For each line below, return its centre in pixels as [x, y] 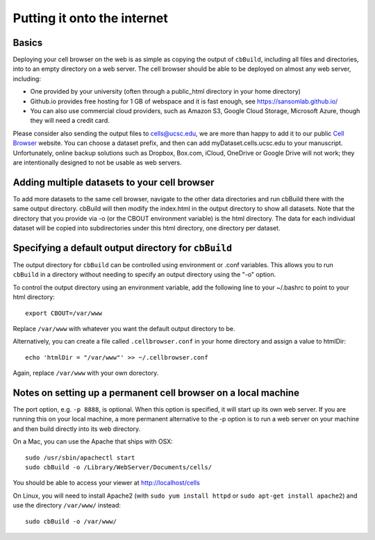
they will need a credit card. [70, 121]
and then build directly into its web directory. [77, 429]
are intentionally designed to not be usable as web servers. [97, 162]
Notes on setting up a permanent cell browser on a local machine [156, 393]
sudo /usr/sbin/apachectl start [80, 457]
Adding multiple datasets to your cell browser [114, 182]
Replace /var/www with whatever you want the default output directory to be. [124, 328]
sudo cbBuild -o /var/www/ [71, 521]
